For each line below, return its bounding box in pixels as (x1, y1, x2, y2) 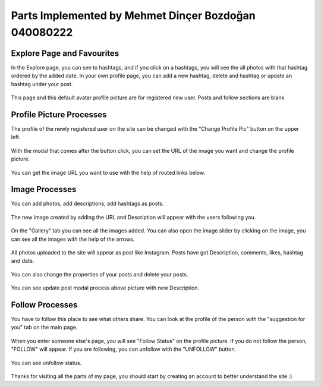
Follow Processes (11, 300, 78, 310)
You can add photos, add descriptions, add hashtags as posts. (11, 200, 164, 207)
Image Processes (11, 184, 77, 194)
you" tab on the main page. (11, 324, 78, 331)
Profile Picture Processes (11, 109, 107, 119)
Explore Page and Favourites (11, 48, 119, 58)
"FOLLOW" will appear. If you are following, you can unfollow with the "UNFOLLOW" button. (11, 345, 237, 353)
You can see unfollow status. (11, 359, 82, 366)
